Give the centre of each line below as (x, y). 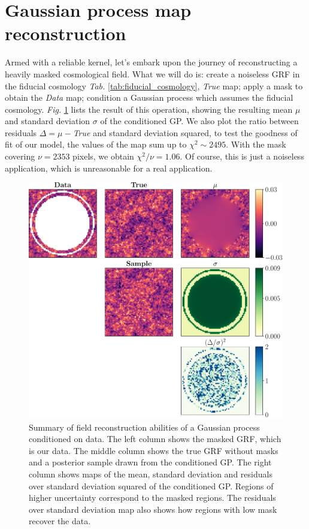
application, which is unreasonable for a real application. (109, 168)
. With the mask (256, 144)
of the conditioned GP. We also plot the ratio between (199, 121)
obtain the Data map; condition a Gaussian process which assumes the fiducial (149, 97)
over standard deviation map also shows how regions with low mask (153, 509)
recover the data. (60, 521)
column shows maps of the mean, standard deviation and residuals (151, 474)
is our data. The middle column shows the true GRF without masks (154, 450)
